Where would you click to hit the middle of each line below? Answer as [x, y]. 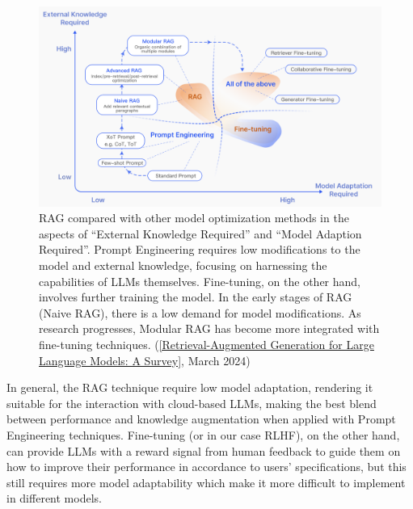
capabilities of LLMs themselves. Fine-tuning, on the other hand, [200, 281]
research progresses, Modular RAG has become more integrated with [209, 328]
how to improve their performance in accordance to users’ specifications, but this [206, 467]
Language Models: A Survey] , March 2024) [145, 360]
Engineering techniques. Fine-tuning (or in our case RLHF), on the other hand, [203, 434]
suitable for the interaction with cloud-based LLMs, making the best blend [192, 403]
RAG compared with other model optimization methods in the [194, 218]
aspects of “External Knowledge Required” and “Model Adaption [200, 233]
